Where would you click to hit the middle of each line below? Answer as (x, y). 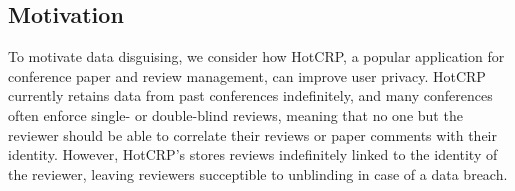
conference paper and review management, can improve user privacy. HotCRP (247, 75)
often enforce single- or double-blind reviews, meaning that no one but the (235, 114)
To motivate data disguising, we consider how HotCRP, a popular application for (256, 56)
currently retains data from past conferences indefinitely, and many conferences (250, 95)
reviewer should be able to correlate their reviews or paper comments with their (252, 134)
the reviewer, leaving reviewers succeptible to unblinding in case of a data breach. (258, 173)
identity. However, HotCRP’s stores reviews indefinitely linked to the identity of (253, 154)
